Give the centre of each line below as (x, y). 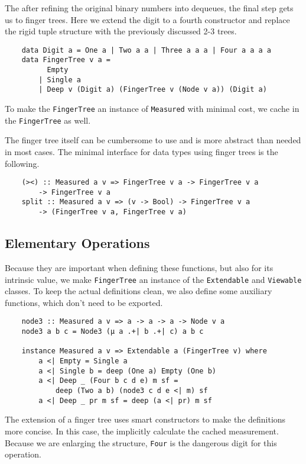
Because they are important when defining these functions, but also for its (139, 267)
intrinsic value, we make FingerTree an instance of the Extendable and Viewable (153, 279)
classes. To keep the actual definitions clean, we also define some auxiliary (139, 291)
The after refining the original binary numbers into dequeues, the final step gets (149, 8)
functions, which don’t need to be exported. (84, 302)
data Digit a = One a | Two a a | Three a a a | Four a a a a (147, 50)
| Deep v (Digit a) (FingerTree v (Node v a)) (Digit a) (153, 90)
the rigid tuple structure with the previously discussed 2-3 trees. (121, 31)
